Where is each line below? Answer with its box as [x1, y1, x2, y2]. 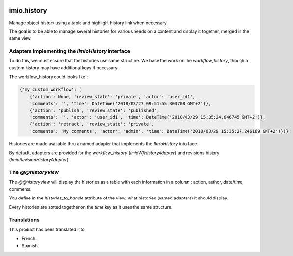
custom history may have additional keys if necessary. [9, 64, 119, 71]
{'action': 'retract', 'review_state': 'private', [29, 121, 154, 127]
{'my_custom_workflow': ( [19, 87, 82, 93]
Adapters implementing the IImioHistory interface [9, 48, 130, 55]
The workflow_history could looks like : [9, 74, 88, 80]
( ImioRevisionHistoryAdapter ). [9, 157, 70, 163]
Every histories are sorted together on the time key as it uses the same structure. [9, 204, 173, 210]
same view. [9, 35, 32, 41]
